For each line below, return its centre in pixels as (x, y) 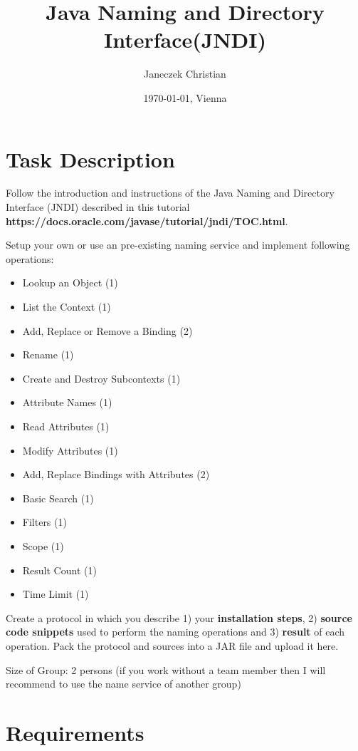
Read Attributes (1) (66, 426)
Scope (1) (43, 545)
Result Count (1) (59, 570)
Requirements (75, 732)
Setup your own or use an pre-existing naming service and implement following (178, 245)
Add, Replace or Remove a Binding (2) (107, 330)
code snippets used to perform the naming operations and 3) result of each (175, 632)
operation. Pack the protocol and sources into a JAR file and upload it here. (172, 645)
